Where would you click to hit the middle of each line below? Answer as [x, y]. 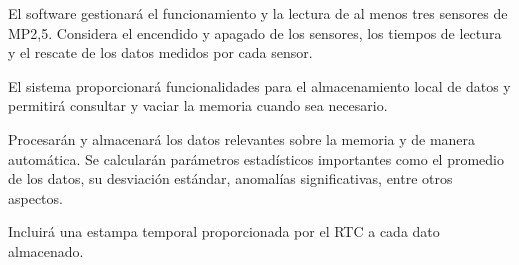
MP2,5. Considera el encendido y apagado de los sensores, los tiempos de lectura [255, 32]
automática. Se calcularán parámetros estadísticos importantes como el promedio [256, 158]
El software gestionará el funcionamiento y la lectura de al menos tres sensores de [258, 13]
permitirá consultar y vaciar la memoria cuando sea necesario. [198, 105]
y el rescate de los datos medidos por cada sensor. [160, 52]
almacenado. [46, 250]
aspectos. [35, 197]
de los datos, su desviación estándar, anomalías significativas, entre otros [230, 178]
